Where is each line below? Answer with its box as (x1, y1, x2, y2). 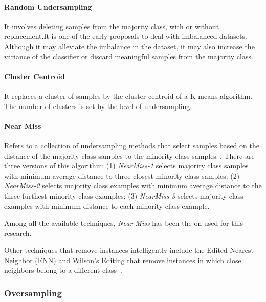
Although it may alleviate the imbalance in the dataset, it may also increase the (4, 40, 255, 51)
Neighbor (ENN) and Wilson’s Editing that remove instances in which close (4, 254, 241, 265)
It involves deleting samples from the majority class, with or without (4, 20, 219, 31)
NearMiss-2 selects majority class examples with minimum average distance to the (4, 180, 262, 191)
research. (4, 227, 32, 238)
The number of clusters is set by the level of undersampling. (4, 100, 192, 111)
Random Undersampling (4, 1, 92, 12)
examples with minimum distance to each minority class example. (4, 200, 210, 211)
